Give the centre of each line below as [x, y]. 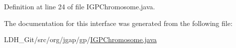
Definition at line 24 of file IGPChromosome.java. [80, 6]
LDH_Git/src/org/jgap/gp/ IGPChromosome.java [80, 39]
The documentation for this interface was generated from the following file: [118, 23]
